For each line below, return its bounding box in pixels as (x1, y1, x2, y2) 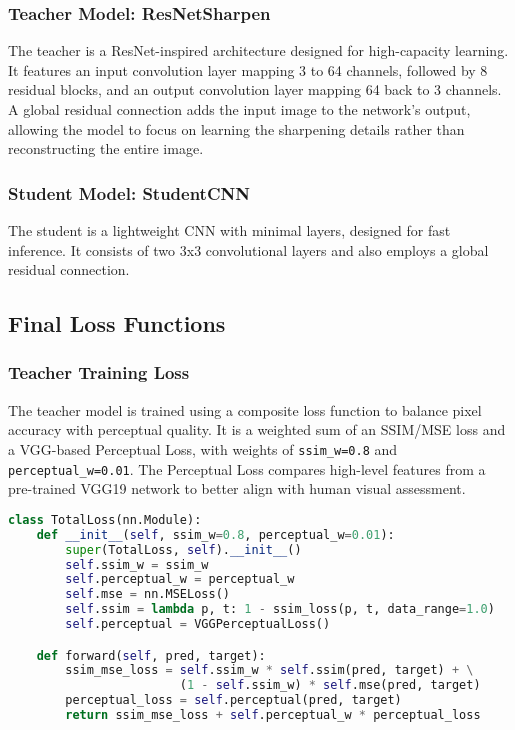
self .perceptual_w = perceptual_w (65, 572, 295, 587)
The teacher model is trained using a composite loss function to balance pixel (8, 399, 482, 420)
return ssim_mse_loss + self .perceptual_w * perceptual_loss (65, 708, 481, 723)
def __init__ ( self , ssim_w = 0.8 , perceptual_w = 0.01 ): (36, 527, 395, 542)
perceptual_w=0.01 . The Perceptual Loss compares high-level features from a (8, 458, 486, 479)
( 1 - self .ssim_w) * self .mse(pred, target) (179, 678, 481, 693)
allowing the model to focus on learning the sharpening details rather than (8, 118, 465, 139)
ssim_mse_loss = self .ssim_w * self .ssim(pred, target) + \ (65, 663, 474, 678)
